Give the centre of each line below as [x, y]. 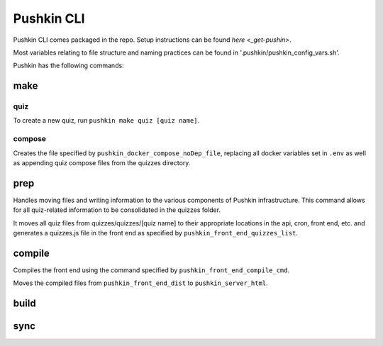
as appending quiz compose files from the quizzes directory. [102, 163]
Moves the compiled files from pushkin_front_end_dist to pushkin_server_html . [141, 283]
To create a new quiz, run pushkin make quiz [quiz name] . [106, 121]
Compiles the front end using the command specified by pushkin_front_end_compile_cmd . [151, 270]
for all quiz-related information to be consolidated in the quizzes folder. [117, 210]
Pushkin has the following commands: [68, 66]
